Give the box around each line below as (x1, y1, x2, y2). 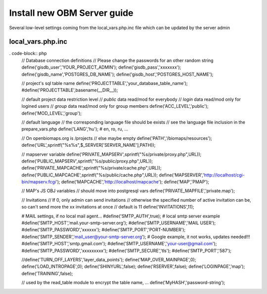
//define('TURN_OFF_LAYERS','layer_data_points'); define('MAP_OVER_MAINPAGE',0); (21, 257, 196, 262)
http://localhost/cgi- (204, 172, 245, 178)
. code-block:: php (9, 50, 47, 56)
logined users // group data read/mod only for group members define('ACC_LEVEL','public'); (21, 103, 209, 109)
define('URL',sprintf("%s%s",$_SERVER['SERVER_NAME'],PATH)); (21, 142, 156, 148)
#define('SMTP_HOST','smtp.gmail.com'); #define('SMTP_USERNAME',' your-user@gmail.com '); (21, 241, 217, 247)
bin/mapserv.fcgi (21, 179, 56, 185)
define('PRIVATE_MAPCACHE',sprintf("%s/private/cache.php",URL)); (21, 165, 162, 171)
